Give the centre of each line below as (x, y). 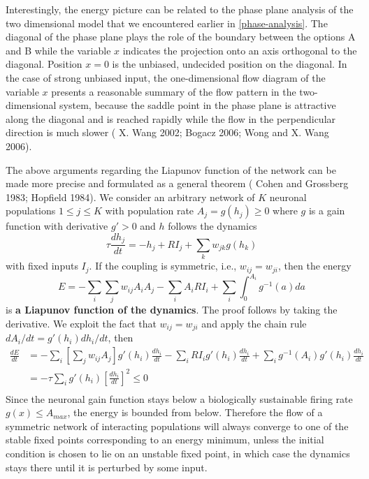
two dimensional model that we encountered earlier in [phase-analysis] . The (167, 23)
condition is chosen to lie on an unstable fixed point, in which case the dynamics (178, 454)
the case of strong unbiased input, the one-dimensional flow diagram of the (166, 77)
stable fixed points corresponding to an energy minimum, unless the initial (165, 440)
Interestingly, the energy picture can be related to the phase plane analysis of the (180, 9)
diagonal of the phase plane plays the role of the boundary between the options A (181, 37)
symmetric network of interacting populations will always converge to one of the (177, 426)
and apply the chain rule (254, 323)
